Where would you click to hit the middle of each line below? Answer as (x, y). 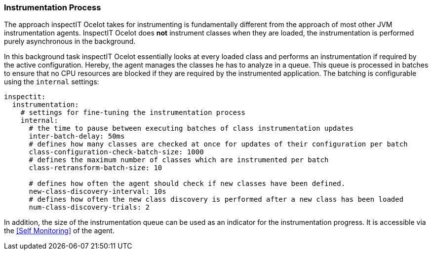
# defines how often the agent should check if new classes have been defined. (187, 184)
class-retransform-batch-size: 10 (96, 168)
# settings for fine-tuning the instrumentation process (133, 113)
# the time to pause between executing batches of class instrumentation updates (191, 128)
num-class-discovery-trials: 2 (89, 207)
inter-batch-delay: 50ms (77, 136)
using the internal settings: (52, 82)
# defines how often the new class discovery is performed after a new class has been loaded (216, 200)
